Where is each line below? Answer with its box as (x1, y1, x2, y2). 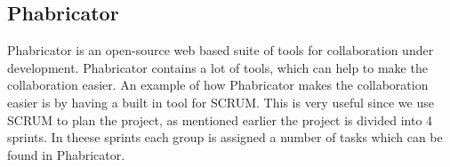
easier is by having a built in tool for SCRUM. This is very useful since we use (7, 92, 434, 111)
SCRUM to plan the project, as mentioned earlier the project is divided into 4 (7, 110, 433, 129)
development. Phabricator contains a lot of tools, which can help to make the (7, 58, 428, 76)
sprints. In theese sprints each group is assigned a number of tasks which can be (7, 128, 443, 147)
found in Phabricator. (7, 145, 125, 163)
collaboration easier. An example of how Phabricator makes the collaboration (7, 76, 429, 94)
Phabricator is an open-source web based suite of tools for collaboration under (7, 41, 434, 60)
